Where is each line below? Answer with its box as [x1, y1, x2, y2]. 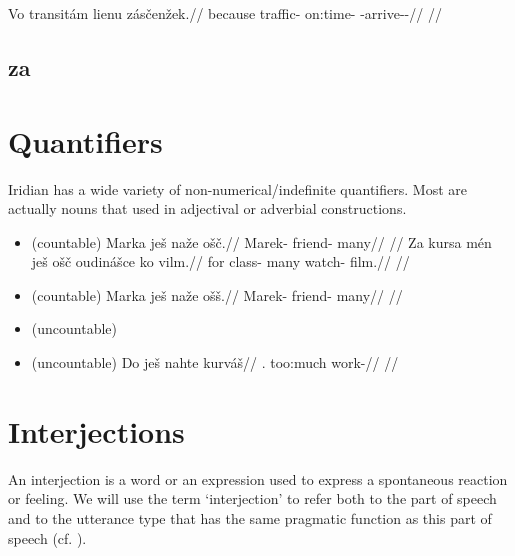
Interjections [8, 410, 185, 451]
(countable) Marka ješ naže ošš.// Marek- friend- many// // [31, 284, 403, 305]
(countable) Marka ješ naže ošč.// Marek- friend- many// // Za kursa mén [31, 231, 492, 252]
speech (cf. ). [8, 527, 87, 548]
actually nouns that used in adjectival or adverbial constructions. [8, 198, 407, 219]
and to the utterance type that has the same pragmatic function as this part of [8, 507, 492, 528]
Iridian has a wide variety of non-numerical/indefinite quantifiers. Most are [8, 178, 467, 199]
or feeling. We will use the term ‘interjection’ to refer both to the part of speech [8, 488, 497, 509]
